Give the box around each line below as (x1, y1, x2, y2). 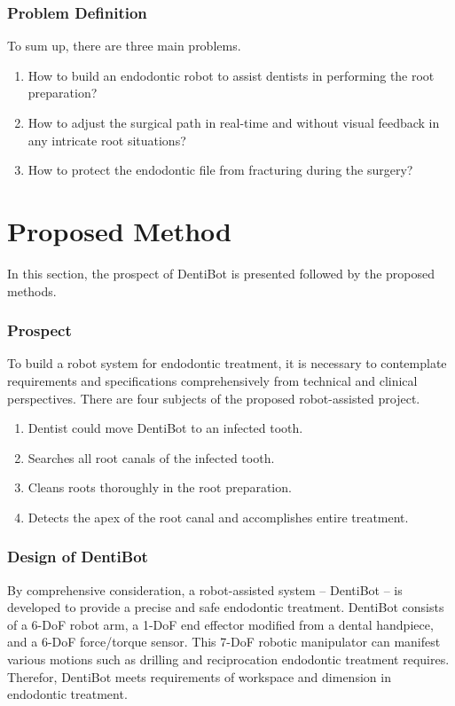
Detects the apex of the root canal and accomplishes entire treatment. (27, 507, 409, 526)
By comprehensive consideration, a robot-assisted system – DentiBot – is (7, 580, 403, 599)
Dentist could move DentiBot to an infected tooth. (27, 419, 303, 437)
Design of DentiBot (7, 545, 148, 568)
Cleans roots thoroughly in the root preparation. (27, 478, 292, 497)
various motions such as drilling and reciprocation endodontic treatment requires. (7, 650, 450, 669)
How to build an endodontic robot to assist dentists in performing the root (27, 66, 435, 84)
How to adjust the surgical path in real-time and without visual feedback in (27, 114, 440, 131)
